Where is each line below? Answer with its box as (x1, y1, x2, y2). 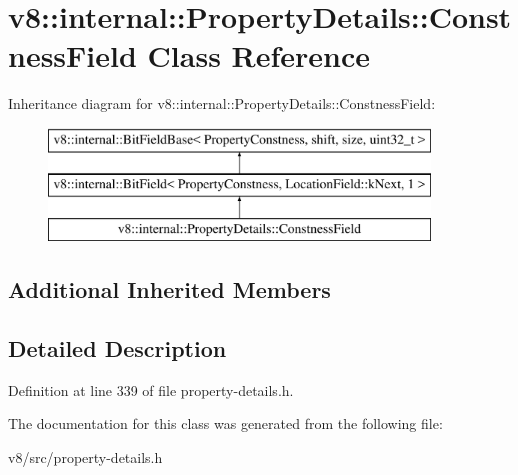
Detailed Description (8, 333, 227, 364)
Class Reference (147, 35, 371, 76)
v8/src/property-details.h (8, 447, 163, 468)
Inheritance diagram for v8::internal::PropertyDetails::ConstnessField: (8, 93, 436, 114)
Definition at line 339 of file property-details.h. (8, 379, 294, 400)
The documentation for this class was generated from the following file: (8, 413, 443, 434)
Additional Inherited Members (8, 274, 331, 305)
